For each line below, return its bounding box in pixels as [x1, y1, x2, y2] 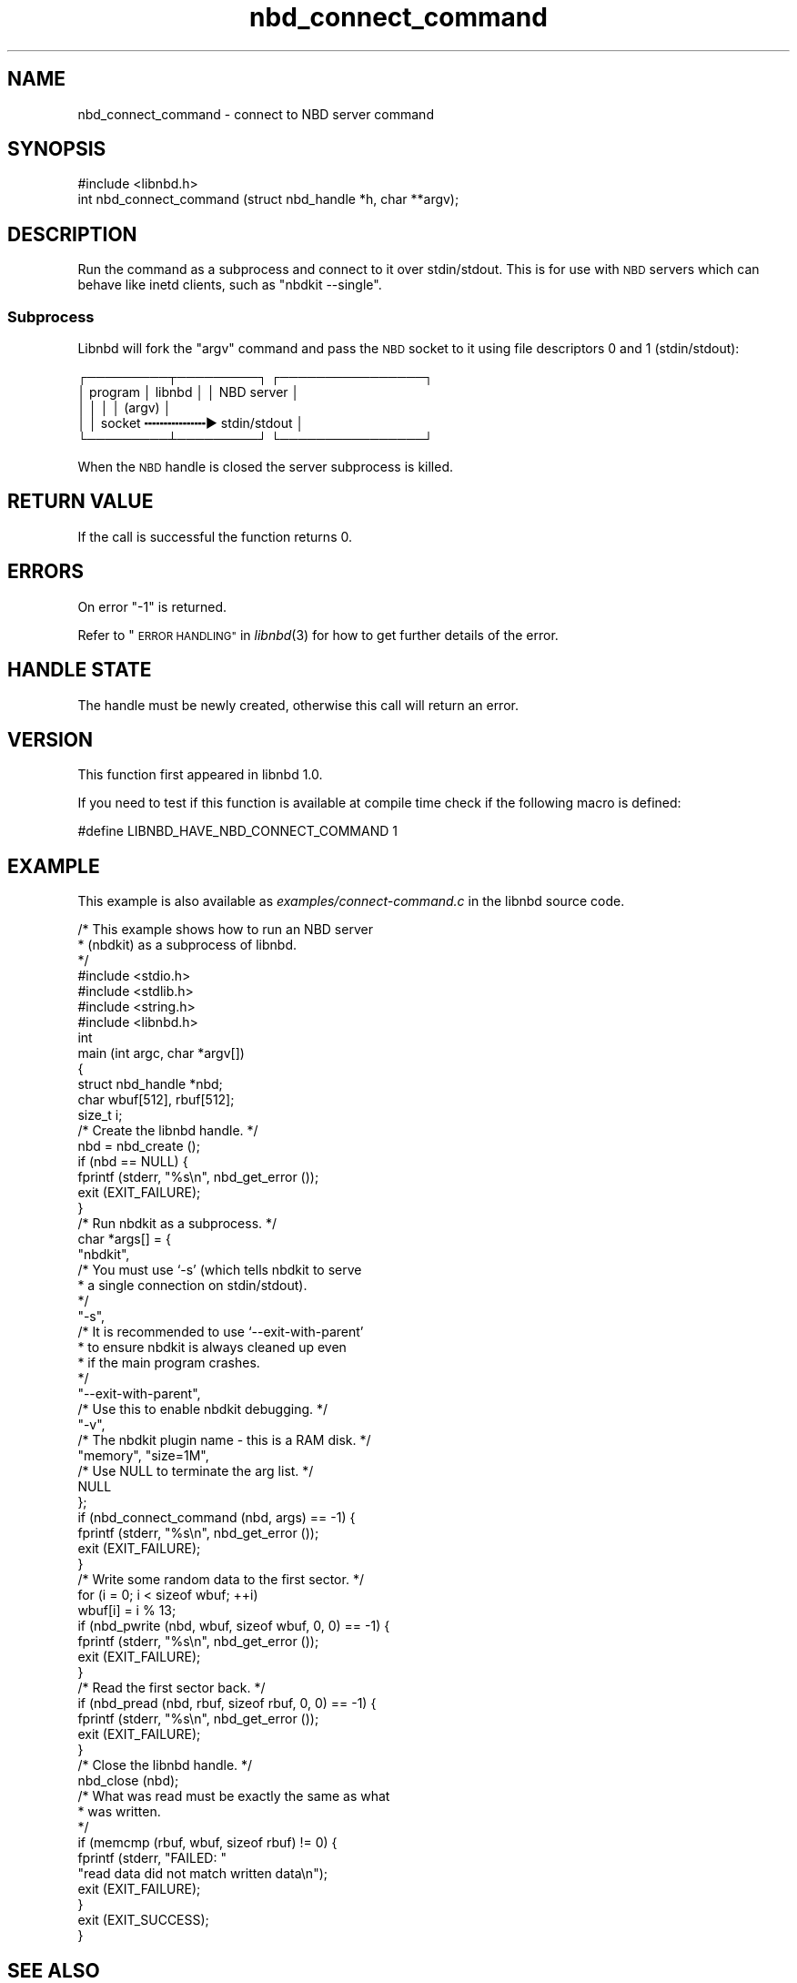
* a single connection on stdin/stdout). [77, 1277, 308, 1294]
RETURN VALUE [7, 490, 154, 514]
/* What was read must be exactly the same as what [77, 1788, 390, 1805]
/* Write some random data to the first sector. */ [77, 1571, 364, 1588]
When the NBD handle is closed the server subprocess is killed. [77, 459, 454, 475]
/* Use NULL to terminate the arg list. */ [77, 1463, 314, 1480]
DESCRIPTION [7, 222, 137, 246]
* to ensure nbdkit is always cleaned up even [77, 1339, 347, 1356]
